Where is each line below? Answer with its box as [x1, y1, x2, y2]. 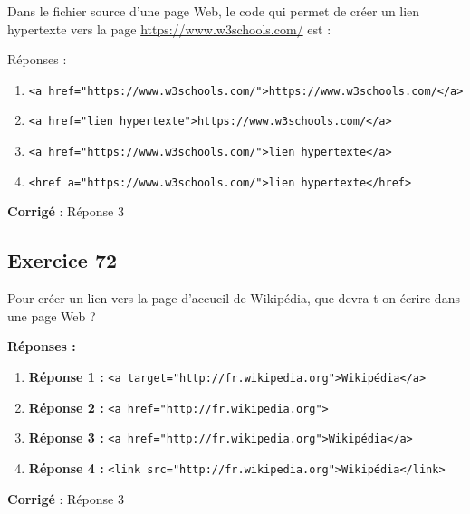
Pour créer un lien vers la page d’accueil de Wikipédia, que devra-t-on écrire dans [7, 289, 460, 308]
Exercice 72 [7, 246, 118, 274]
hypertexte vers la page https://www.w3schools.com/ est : [7, 19, 331, 38]
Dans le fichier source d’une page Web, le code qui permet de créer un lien [7, 2, 420, 20]
